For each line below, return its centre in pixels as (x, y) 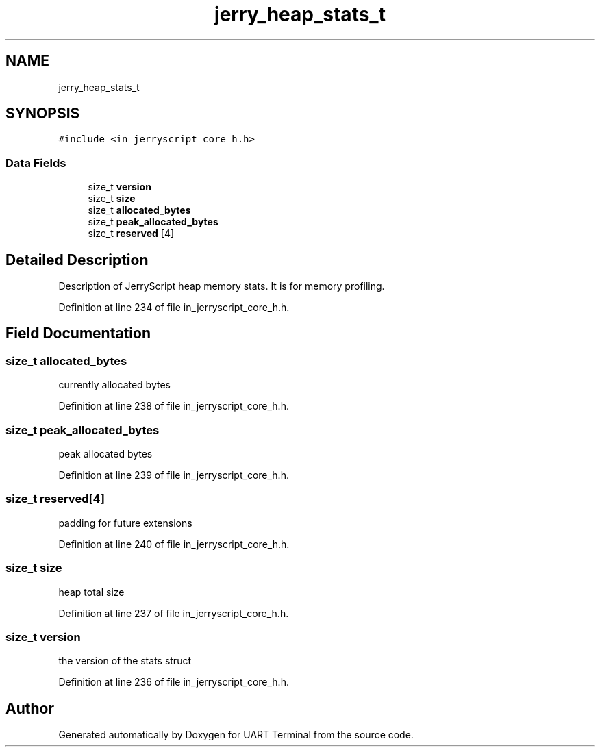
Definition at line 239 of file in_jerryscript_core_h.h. (174, 475)
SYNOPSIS (43, 114)
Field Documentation (78, 334)
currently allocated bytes (114, 385)
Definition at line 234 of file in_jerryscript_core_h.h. (174, 308)
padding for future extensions (125, 523)
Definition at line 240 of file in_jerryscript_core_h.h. (174, 544)
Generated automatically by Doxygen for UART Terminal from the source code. (236, 735)
